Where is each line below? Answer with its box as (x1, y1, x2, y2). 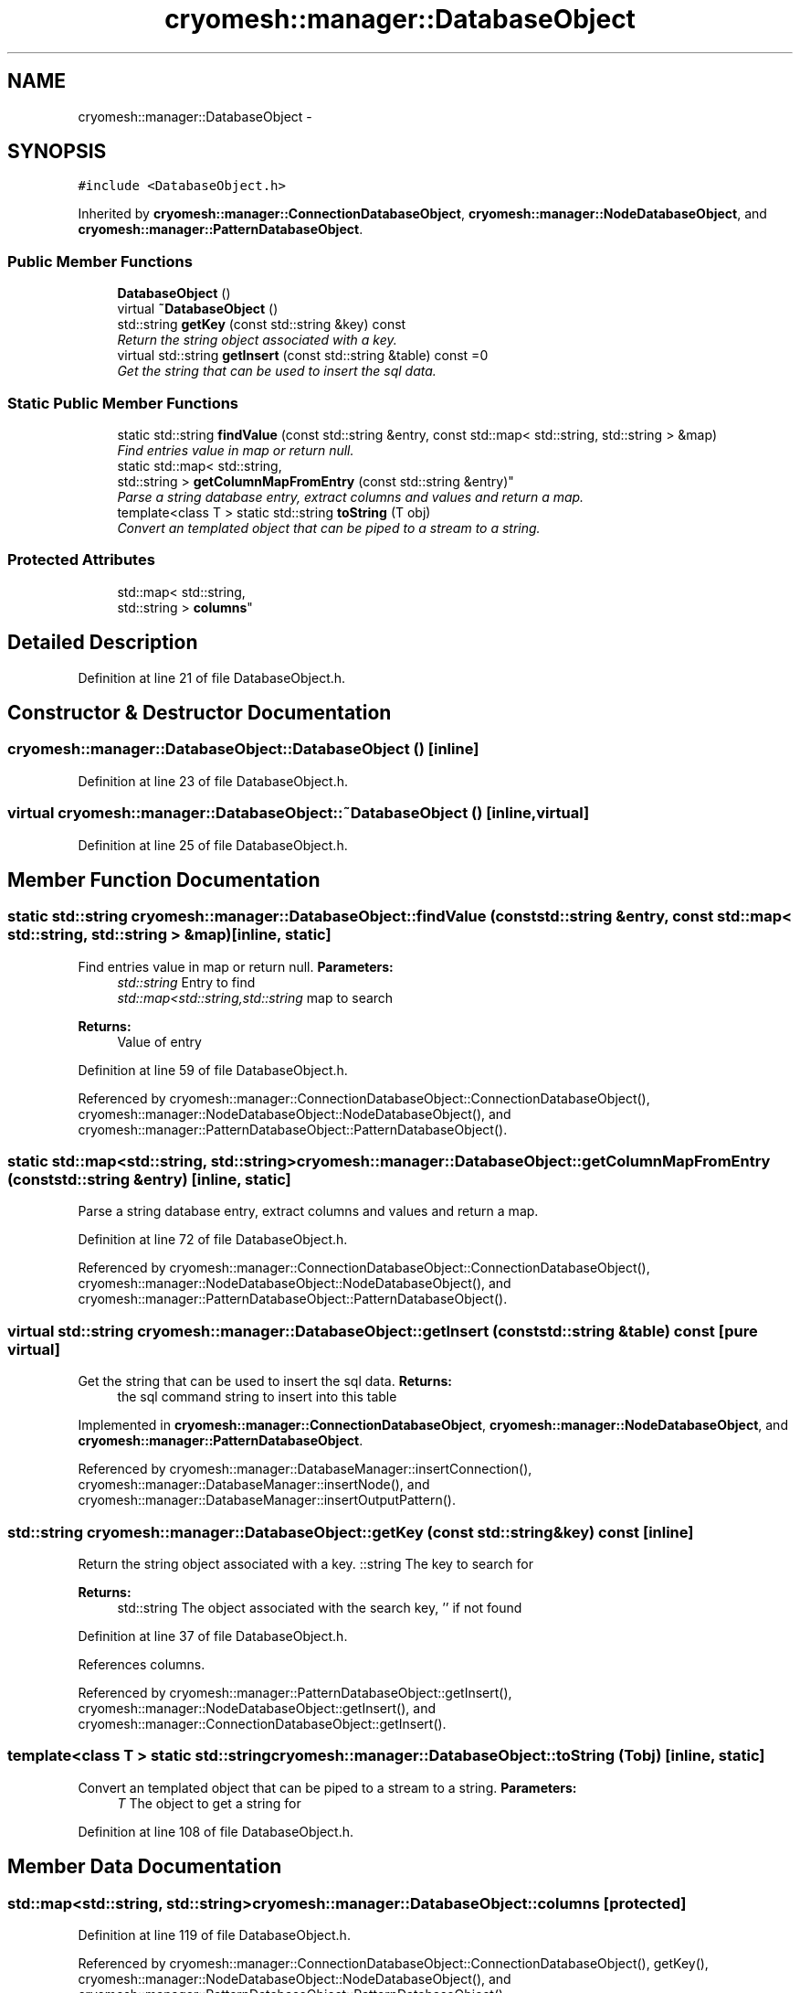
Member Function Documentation (7, 868, 321, 891)
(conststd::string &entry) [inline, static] (7, 1170, 291, 1189)
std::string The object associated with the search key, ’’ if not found (117, 1599, 522, 1615)
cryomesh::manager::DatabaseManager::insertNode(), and (78, 1476, 430, 1493)
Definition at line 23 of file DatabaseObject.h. (78, 773, 349, 789)
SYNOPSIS (7, 140, 107, 164)
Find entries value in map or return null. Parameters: (78, 958, 394, 975)
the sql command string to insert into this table (117, 1389, 397, 1405)
